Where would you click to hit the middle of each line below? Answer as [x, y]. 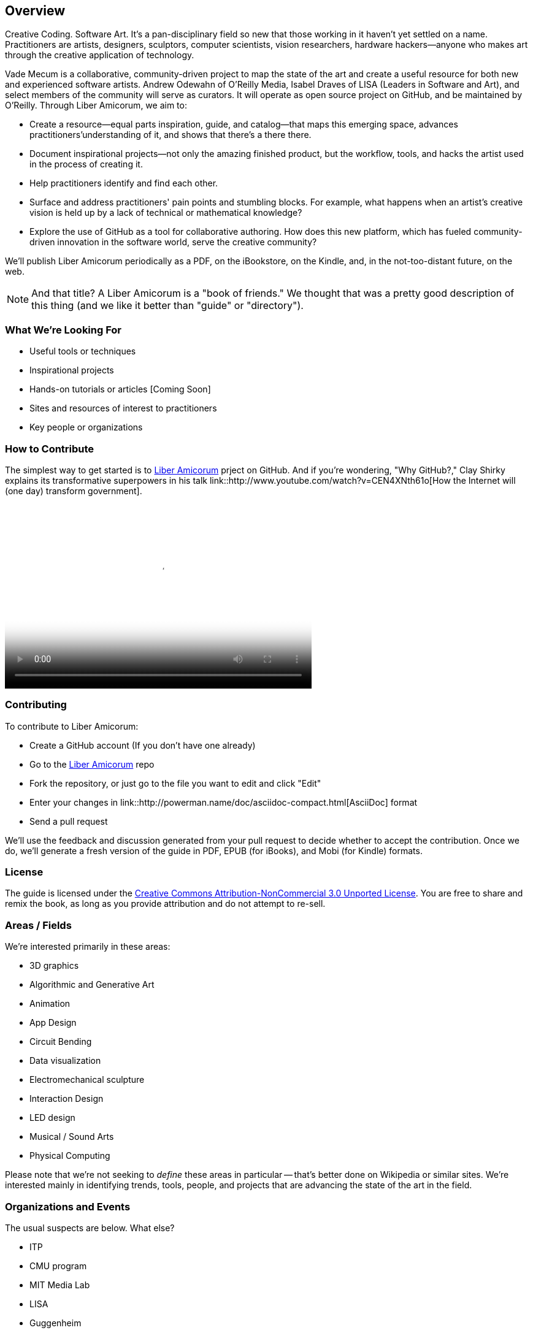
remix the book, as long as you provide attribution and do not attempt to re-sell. [165, 904]
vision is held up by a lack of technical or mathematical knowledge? [166, 213]
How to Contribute [50, 449]
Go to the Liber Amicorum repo [92, 764]
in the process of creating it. [86, 164]
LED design [52, 1118]
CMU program [58, 1266]
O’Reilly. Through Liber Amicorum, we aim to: [96, 105]
